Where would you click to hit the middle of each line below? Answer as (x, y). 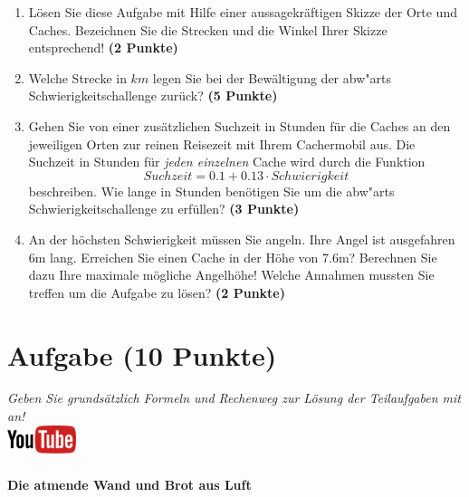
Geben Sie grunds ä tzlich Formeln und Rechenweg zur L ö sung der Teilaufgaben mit (234, 398)
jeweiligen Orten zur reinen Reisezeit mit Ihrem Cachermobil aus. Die (222, 143)
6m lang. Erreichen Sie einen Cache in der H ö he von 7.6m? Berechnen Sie (233, 257)
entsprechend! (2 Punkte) (103, 48)
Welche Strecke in (77, 77)
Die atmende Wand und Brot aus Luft (129, 484)
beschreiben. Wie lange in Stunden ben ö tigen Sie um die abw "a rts (211, 191)
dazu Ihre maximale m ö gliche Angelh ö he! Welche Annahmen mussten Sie (231, 275)
